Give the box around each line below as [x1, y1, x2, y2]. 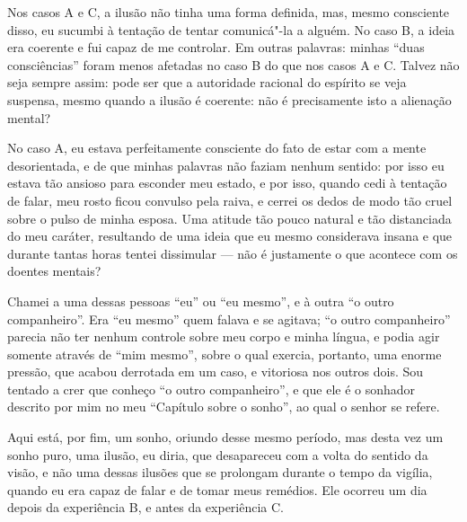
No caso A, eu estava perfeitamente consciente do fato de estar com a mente [7, 138, 427, 157]
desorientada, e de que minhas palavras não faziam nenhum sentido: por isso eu [7, 155, 445, 174]
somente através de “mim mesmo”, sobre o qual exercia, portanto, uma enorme [7, 344, 442, 363]
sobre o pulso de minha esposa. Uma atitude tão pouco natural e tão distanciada [7, 208, 452, 227]
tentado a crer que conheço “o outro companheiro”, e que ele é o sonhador [7, 379, 416, 398]
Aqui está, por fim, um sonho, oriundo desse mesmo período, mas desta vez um [7, 428, 444, 447]
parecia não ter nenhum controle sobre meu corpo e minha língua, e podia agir [7, 327, 440, 346]
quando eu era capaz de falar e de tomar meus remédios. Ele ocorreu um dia [7, 480, 427, 499]
